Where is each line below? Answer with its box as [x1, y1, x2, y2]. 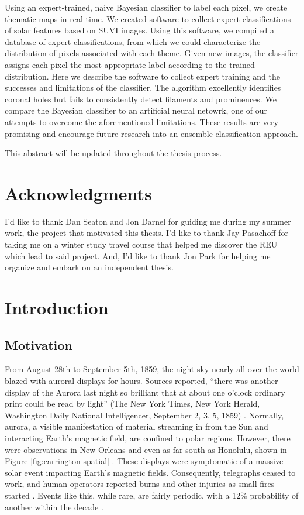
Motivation [5, 335, 72, 353]
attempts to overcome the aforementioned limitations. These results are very [5, 115, 278, 128]
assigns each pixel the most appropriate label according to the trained [5, 58, 255, 70]
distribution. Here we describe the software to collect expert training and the [5, 70, 281, 82]
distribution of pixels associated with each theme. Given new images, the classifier [5, 47, 299, 59]
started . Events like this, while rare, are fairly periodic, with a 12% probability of [5, 489, 299, 501]
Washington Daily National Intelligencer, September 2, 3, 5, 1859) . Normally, [5, 408, 284, 421]
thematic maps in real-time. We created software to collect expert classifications [5, 12, 291, 25]
